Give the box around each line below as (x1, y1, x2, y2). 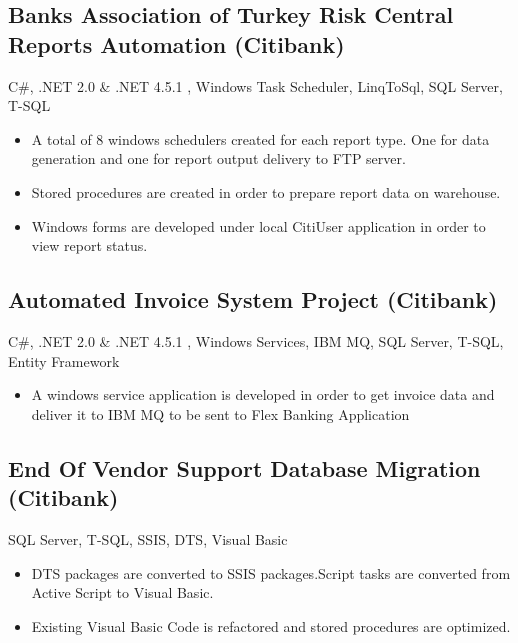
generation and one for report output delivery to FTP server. (31, 148, 406, 169)
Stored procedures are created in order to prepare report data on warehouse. (31, 181, 501, 202)
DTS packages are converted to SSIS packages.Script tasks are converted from (31, 562, 511, 583)
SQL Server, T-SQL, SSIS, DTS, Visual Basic (8, 528, 288, 549)
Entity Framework (8, 350, 120, 371)
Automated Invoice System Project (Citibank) (8, 284, 498, 315)
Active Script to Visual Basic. (31, 582, 214, 603)
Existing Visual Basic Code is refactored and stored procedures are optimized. (31, 615, 511, 636)
